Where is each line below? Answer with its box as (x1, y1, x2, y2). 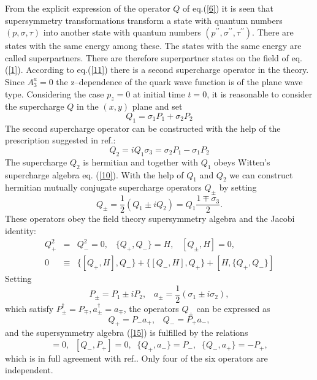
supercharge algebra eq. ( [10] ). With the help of (5, 168, 184, 181)
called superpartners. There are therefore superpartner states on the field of (5, 51, 289, 64)
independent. (5, 363, 53, 376)
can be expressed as (196, 302, 270, 314)
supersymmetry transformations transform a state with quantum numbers (5, 13, 283, 26)
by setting (219, 181, 257, 194)
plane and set (132, 100, 183, 113)
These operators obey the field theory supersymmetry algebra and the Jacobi (5, 212, 295, 225)
